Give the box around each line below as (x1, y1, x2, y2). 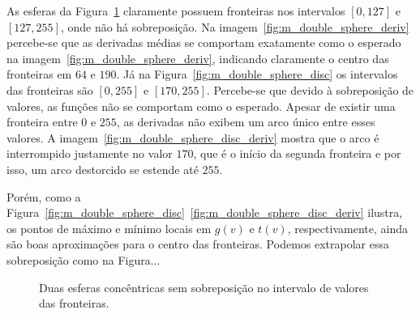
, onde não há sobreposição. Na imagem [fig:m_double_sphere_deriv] (60, 18, 409, 35)
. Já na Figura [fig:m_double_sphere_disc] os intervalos (116, 66, 398, 83)
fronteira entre (6, 113, 78, 130)
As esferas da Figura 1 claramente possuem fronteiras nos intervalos (6, 2, 345, 19)
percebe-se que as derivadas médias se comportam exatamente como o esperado (6, 34, 401, 51)
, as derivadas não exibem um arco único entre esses (116, 113, 375, 130)
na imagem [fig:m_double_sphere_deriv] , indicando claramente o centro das (6, 49, 389, 66)
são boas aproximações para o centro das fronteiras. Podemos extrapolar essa (6, 235, 389, 252)
